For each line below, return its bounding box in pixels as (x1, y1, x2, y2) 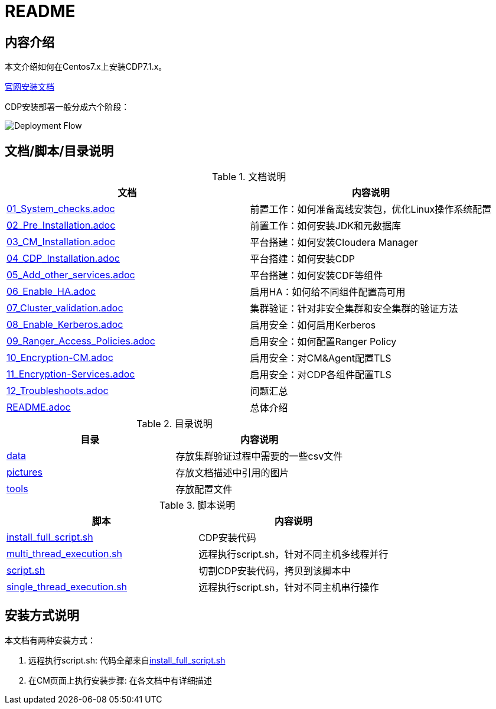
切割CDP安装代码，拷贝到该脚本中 (198, 565, 351, 577)
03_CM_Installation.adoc (6, 236, 116, 248)
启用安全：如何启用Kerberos (250, 319, 376, 331)
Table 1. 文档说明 (211, 171, 286, 183)
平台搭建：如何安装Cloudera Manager (250, 236, 418, 249)
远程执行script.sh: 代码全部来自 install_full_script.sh (28, 655, 226, 665)
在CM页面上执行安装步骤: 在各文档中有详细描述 (28, 675, 212, 685)
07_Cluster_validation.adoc (6, 302, 123, 314)
